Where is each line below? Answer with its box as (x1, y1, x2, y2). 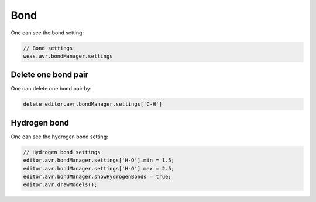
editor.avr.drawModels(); (23, 182, 98, 188)
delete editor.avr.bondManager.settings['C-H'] (23, 101, 162, 107)
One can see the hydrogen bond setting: (11, 133, 108, 140)
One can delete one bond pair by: (11, 85, 92, 92)
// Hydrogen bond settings (23, 149, 101, 155)
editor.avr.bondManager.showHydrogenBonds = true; (23, 173, 172, 180)
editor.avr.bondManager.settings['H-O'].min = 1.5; (23, 157, 175, 163)
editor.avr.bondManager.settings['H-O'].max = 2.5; (23, 165, 175, 172)
